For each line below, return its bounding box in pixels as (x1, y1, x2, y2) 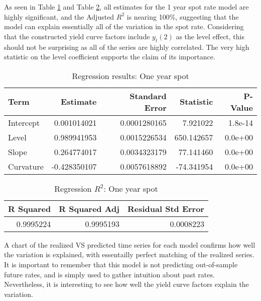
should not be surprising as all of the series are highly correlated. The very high (4, 41, 249, 52)
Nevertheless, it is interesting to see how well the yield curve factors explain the (4, 279, 249, 289)
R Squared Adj (59, 202, 119, 214)
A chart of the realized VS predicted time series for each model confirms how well (4, 239, 255, 250)
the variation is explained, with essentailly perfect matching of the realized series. (4, 249, 254, 260)
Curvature (8, 160, 44, 172)
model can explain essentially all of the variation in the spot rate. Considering (4, 21, 244, 32)
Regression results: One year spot (72, 69, 189, 82)
